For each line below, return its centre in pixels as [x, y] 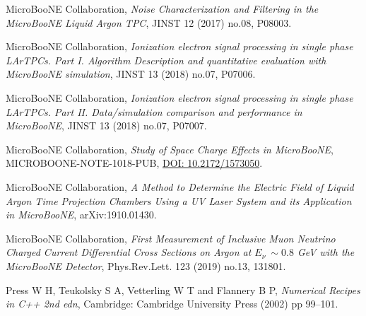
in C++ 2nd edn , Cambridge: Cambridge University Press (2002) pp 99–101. [172, 304]
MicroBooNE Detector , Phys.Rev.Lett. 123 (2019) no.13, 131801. [146, 265]
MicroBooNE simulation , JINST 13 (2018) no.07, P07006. [131, 74]
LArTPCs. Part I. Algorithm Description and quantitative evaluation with [166, 60]
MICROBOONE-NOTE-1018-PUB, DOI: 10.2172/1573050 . [134, 163]
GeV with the [326, 252]
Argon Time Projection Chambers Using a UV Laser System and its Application [179, 200]
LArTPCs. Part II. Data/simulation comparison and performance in [154, 111]
